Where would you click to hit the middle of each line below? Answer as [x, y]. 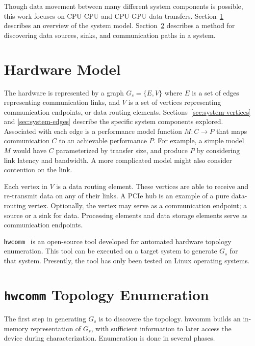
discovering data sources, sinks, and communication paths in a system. [110, 35]
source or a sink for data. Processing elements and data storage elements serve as [126, 215]
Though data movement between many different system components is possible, [124, 6]
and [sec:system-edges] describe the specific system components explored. [114, 121]
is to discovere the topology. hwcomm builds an [170, 318]
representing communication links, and [62, 102]
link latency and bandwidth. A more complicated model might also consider [118, 160]
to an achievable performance [103, 141]
